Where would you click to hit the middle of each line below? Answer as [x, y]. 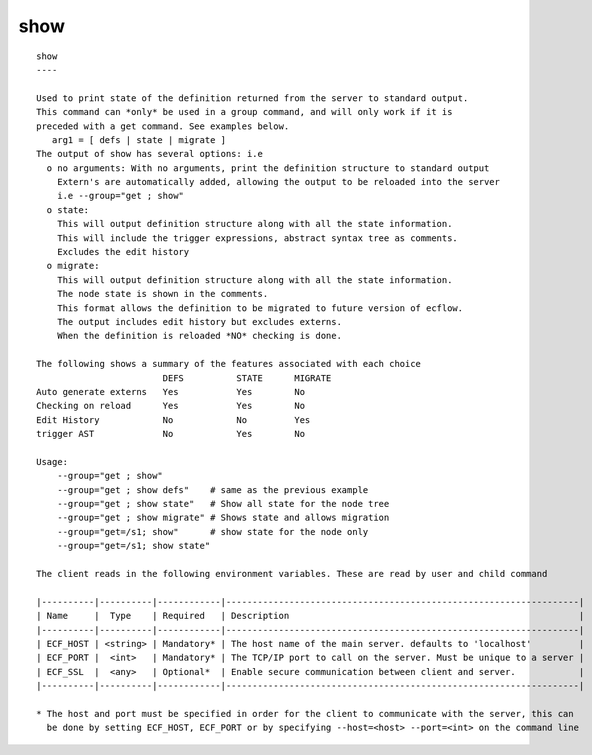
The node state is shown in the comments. [162, 294]
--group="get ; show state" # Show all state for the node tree [223, 504]
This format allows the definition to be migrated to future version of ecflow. [260, 308]
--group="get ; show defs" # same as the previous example [212, 489]
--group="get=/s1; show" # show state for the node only [212, 531]
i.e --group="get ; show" [120, 196]
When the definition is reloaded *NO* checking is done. [199, 336]
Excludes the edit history [123, 252]
